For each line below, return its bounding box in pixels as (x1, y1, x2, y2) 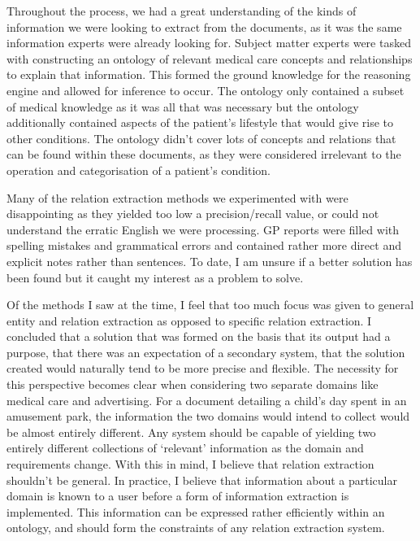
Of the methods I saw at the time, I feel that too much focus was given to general (6, 296, 414, 313)
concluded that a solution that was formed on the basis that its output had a (6, 328, 391, 345)
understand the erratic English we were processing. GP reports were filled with (6, 220, 400, 238)
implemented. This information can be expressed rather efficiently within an (6, 503, 385, 520)
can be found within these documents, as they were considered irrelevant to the (6, 146, 401, 163)
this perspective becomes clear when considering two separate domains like (6, 376, 379, 393)
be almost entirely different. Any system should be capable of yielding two (6, 423, 376, 440)
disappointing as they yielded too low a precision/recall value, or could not (6, 205, 379, 222)
